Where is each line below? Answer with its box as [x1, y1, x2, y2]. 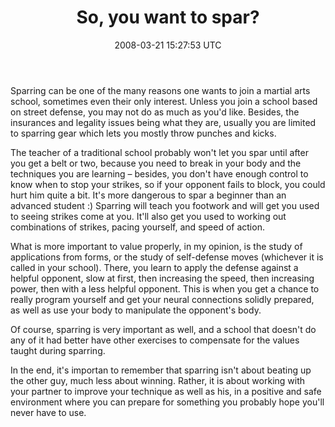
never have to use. [10, 406, 87, 418]
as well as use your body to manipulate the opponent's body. [10, 304, 262, 316]
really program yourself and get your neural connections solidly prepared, [10, 293, 315, 305]
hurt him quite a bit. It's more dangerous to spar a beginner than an [10, 189, 287, 201]
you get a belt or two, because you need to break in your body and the [10, 157, 302, 169]
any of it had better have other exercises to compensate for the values [10, 334, 300, 346]
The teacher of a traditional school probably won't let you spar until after [10, 146, 309, 158]
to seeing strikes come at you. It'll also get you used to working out [10, 210, 287, 222]
